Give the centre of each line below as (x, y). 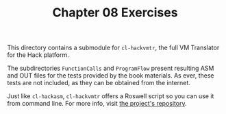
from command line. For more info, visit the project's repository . (97, 104)
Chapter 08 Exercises (115, 13)
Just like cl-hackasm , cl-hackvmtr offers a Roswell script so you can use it (111, 96)
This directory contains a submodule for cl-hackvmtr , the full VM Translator (113, 48)
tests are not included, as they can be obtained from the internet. (99, 83)
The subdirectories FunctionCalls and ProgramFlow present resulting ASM (111, 68)
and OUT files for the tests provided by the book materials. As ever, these (111, 76)
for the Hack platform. (38, 55)
